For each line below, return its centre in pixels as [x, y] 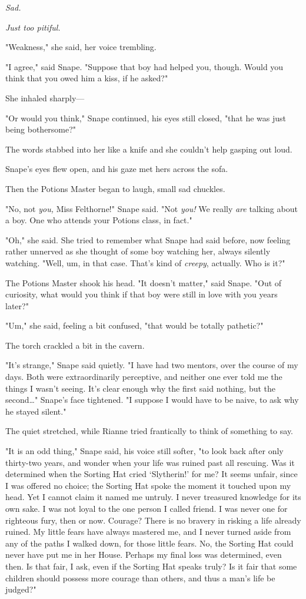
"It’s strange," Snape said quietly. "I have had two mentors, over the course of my [152, 365]
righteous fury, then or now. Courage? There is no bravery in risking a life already [153, 520]
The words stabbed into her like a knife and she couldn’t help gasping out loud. [149, 149]
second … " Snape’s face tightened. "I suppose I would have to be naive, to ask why [152, 400]
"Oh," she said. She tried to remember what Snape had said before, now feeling [148, 239]
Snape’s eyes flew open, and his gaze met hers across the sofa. [117, 169]
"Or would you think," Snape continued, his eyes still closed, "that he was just [146, 118]
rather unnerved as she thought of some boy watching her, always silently [138, 251]
